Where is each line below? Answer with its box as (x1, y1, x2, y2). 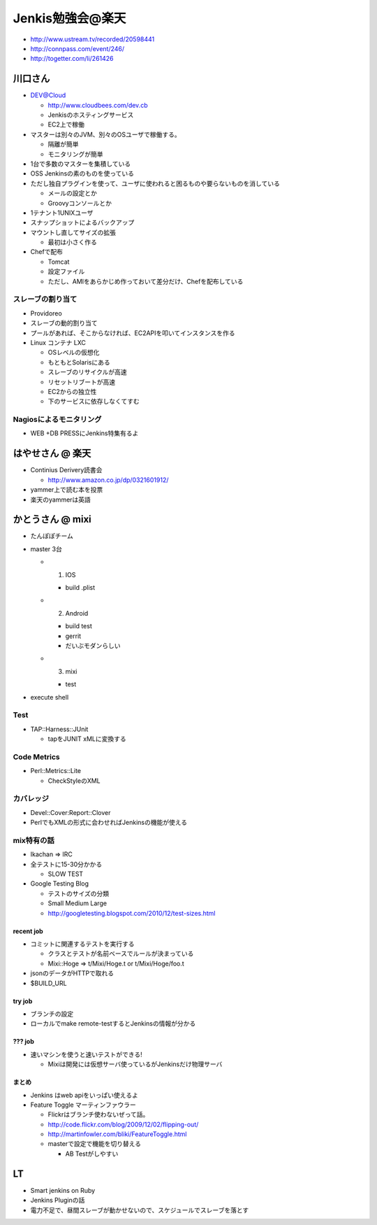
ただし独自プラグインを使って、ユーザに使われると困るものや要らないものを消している (30, 179, 281, 187)
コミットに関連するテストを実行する (30, 940, 135, 948)
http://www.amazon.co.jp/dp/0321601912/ (47, 476, 169, 484)
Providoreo (30, 309, 62, 318)
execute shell (30, 693, 69, 701)
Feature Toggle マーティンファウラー (30, 1100, 136, 1109)
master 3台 (30, 544, 62, 553)
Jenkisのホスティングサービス (47, 111, 134, 119)
